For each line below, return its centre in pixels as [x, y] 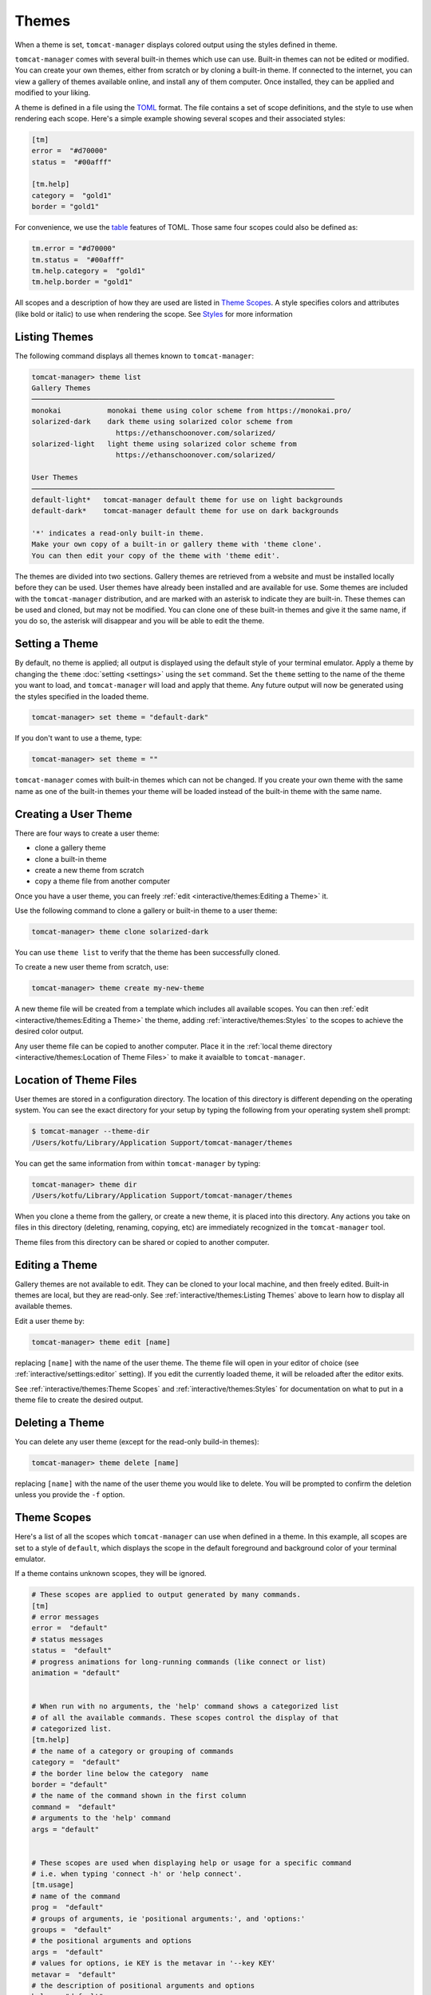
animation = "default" [76, 1673]
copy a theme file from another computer [103, 881]
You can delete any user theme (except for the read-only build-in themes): [137, 1441]
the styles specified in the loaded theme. [82, 696]
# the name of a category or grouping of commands [133, 1751]
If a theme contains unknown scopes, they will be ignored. [111, 1574]
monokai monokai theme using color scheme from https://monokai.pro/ [192, 410]
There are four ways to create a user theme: [87, 833]
